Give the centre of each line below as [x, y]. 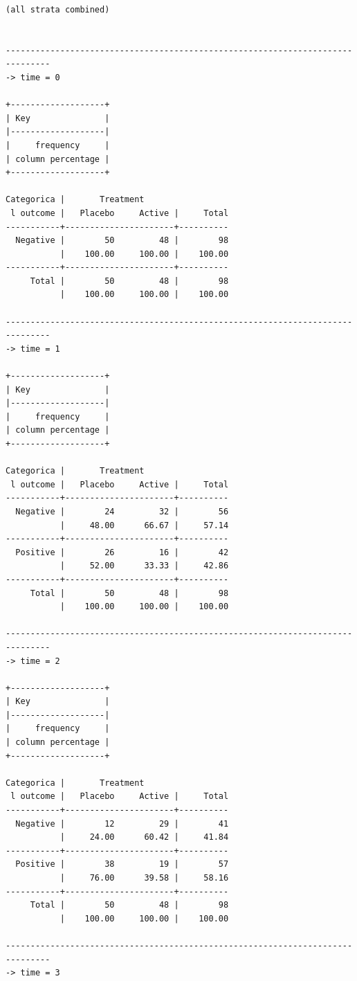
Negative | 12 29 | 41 [122, 823]
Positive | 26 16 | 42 [122, 552]
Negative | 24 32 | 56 [122, 511]
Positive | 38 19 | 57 [122, 864]
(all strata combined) [58, 10]
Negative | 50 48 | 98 [122, 241]
